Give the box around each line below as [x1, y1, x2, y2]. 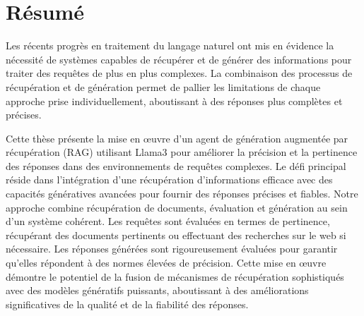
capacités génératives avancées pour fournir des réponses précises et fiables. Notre [6, 186, 358, 201]
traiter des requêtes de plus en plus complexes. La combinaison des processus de [6, 66, 353, 80]
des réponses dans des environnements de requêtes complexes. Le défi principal [6, 158, 346, 173]
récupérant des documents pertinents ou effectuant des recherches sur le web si [6, 227, 346, 242]
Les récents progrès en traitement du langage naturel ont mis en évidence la [6, 38, 334, 53]
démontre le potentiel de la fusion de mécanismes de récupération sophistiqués [6, 269, 344, 284]
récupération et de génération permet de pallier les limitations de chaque [6, 79, 321, 94]
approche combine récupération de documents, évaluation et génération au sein [6, 200, 348, 214]
